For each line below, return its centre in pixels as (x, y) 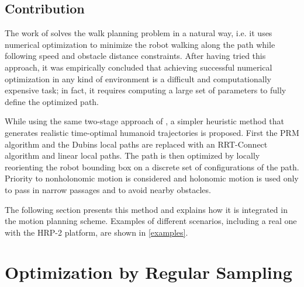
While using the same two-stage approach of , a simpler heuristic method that (145, 121)
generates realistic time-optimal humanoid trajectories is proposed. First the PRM (152, 132)
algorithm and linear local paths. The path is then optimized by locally (132, 155)
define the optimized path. (52, 101)
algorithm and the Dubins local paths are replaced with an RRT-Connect (136, 144)
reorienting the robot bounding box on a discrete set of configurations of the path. (152, 167)
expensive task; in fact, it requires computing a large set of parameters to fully (146, 90)
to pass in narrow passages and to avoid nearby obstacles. (108, 189)
